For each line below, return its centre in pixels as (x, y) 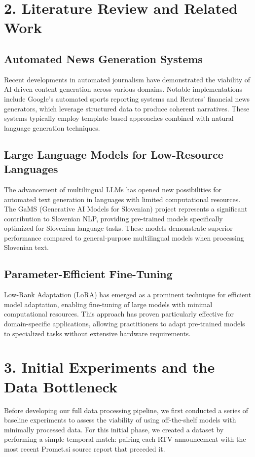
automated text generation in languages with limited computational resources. (122, 199)
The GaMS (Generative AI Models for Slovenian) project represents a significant (126, 209)
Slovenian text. (27, 247)
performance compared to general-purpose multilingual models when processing (124, 237)
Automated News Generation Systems (103, 58)
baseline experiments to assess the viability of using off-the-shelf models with (120, 420)
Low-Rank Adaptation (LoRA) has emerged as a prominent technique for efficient (128, 295)
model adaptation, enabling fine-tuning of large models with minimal (108, 304)
